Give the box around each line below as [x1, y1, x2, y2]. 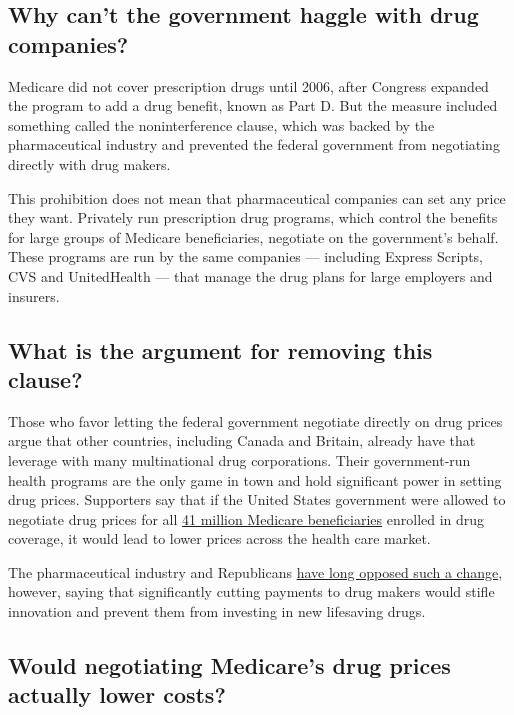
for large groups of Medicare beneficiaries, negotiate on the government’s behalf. [8, 226, 499, 247]
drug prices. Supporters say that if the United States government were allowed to [8, 489, 506, 510]
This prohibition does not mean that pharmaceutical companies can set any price [8, 187, 506, 208]
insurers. [8, 285, 60, 306]
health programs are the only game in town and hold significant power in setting [8, 469, 502, 490]
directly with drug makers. [8, 153, 171, 174]
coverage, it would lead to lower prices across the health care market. [8, 528, 431, 549]
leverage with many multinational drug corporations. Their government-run [8, 449, 471, 470]
